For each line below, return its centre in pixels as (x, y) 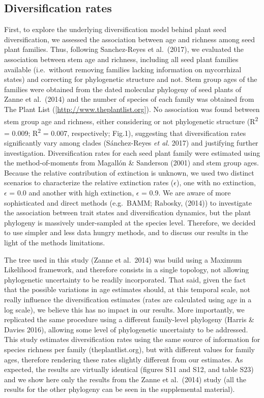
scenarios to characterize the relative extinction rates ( (89, 182)
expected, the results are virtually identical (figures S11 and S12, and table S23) (129, 369)
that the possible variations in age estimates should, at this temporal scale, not (127, 289)
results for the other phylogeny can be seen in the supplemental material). (120, 389)
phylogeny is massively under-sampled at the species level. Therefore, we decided (130, 222)
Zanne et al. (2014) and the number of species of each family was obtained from (129, 99)
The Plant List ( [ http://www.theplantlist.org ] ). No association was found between (132, 109)
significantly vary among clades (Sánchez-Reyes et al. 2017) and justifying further (131, 143)
